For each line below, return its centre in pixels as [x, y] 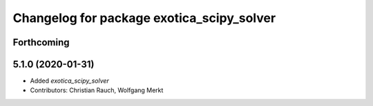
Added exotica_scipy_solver [70, 81]
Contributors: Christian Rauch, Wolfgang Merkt [97, 90]
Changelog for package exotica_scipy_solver [144, 18]
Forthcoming [41, 42]
